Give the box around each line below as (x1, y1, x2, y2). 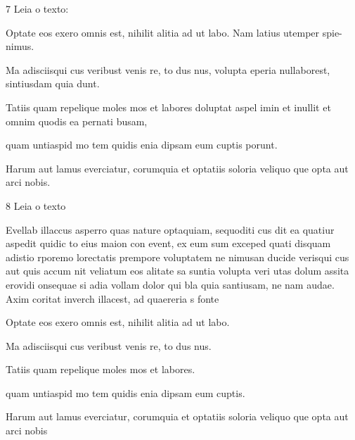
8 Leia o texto (6, 198, 66, 213)
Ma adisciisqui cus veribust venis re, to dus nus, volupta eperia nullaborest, (6, 62, 330, 77)
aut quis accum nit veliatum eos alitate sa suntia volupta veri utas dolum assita (6, 263, 349, 278)
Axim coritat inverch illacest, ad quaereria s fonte (6, 291, 219, 306)
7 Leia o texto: (6, 1, 69, 15)
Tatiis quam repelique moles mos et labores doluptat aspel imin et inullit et (6, 99, 331, 114)
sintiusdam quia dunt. (6, 76, 100, 91)
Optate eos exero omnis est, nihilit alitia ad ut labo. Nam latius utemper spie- (6, 25, 342, 39)
